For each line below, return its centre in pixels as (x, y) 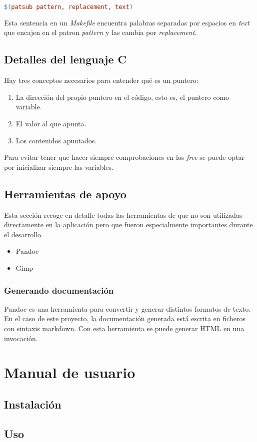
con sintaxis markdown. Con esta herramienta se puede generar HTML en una (124, 328)
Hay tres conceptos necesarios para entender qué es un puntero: (101, 80)
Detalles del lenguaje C (65, 59)
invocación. (21, 338)
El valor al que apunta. (51, 124)
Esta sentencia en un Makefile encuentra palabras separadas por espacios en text (127, 22)
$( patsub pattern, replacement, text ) (68, 7)
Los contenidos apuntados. (56, 140)
